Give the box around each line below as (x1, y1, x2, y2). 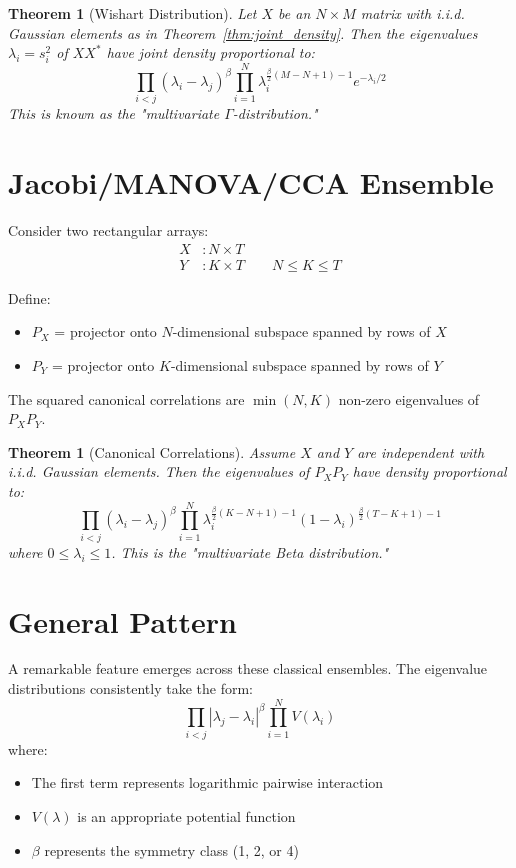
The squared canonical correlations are (8, 388, 245, 409)
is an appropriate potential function (77, 805, 296, 826)
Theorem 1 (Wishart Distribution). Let (8, 3, 257, 23)
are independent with (357, 441, 485, 462)
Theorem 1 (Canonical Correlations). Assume (8, 441, 296, 462)
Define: (8, 287, 51, 308)
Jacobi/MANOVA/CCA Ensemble (8, 162, 494, 203)
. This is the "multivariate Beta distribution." (111, 541, 389, 562)
